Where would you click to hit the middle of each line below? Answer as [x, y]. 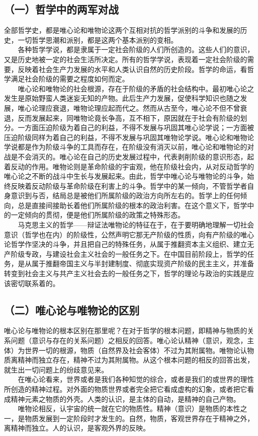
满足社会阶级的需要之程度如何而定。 [70, 79]
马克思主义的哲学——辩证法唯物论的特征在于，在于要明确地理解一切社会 [136, 225]
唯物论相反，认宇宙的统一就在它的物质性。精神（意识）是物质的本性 [129, 408]
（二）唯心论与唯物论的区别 [72, 310]
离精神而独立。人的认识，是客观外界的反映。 [77, 428]
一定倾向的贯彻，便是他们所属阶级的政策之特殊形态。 [97, 215]
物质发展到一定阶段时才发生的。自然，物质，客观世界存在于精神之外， [139, 418]
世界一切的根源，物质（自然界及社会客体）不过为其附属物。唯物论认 [136, 350]
